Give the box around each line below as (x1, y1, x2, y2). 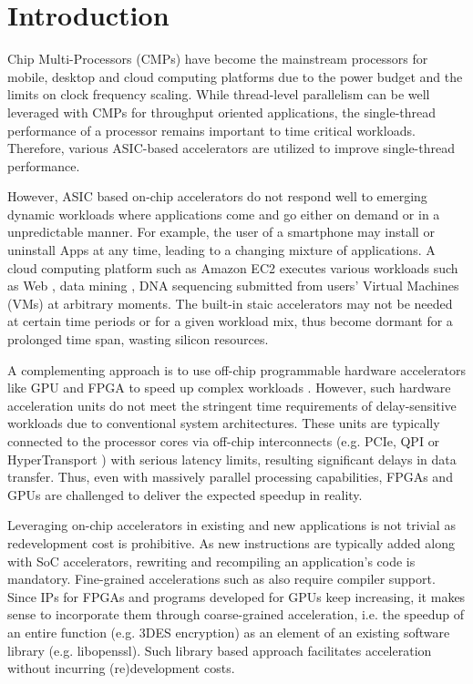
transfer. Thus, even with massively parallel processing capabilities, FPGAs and (7, 467, 453, 486)
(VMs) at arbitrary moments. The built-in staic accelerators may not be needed (7, 293, 453, 312)
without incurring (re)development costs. (7, 658, 235, 678)
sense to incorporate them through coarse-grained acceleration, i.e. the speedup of (7, 605, 465, 624)
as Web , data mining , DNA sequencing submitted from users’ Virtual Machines (7, 276, 459, 295)
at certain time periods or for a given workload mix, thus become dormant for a (7, 311, 453, 331)
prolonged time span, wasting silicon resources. (7, 330, 269, 349)
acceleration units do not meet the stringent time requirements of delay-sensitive (7, 395, 457, 414)
